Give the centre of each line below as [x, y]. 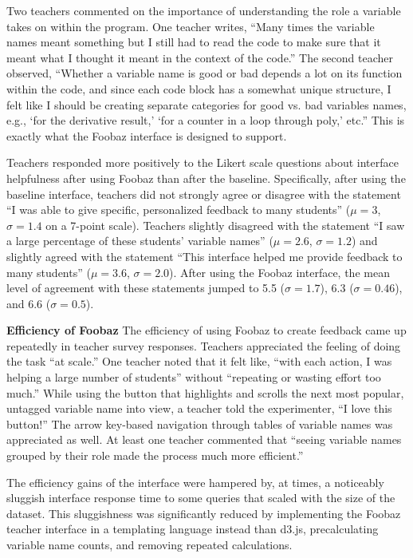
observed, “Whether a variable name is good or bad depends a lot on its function [205, 73]
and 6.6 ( [29, 303]
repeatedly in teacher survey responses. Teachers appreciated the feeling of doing [204, 345]
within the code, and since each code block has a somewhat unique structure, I [199, 88]
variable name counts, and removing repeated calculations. [149, 544]
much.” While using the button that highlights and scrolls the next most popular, [205, 392]
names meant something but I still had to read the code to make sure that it [194, 42]
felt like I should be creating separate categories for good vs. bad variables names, [206, 104]
